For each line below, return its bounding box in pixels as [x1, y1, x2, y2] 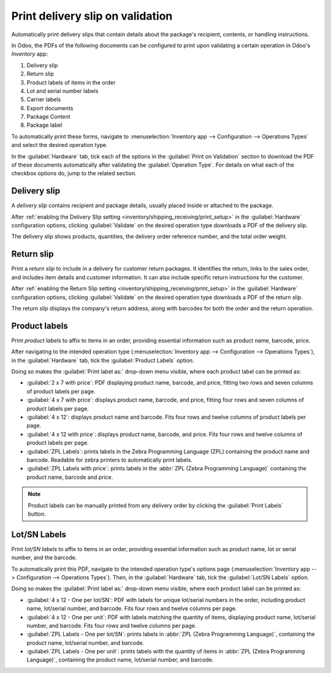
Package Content [26, 113, 70, 121]
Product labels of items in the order [26, 78, 116, 86]
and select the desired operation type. [11, 141, 108, 149]
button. [28, 510, 46, 517]
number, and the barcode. [11, 554, 77, 562]
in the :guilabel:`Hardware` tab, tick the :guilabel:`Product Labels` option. [11, 356, 194, 364]
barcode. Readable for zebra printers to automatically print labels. [26, 456, 193, 464]
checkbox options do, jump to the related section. [11, 170, 137, 177]
